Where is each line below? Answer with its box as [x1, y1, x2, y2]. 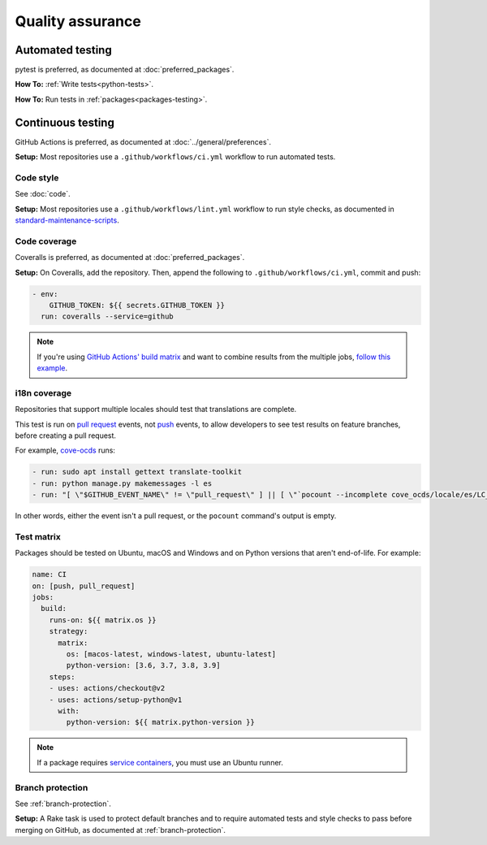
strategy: [49, 626, 88, 636]
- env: [32, 289, 58, 298]
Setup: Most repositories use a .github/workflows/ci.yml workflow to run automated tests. [15, 152, 336, 162]
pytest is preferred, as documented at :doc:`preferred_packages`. [15, 65, 235, 75]
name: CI [32, 570, 67, 579]
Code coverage [15, 236, 77, 247]
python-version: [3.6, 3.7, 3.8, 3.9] [66, 661, 221, 670]
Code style [15, 171, 59, 183]
